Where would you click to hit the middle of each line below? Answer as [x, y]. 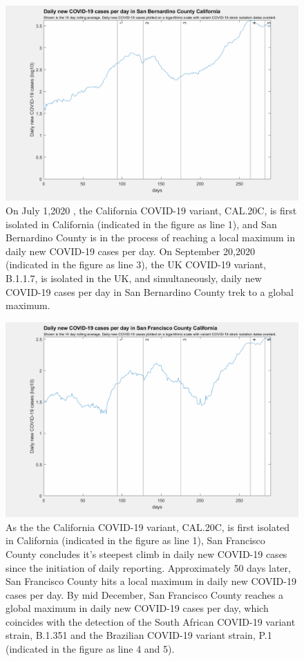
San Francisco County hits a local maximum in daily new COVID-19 [151, 581]
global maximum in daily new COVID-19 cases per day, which [137, 608]
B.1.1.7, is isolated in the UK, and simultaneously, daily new [134, 278]
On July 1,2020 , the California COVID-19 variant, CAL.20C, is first [151, 210]
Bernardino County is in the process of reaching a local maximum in [151, 238]
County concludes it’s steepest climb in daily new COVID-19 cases [146, 553]
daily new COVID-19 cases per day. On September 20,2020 [130, 251]
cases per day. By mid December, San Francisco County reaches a [144, 594]
